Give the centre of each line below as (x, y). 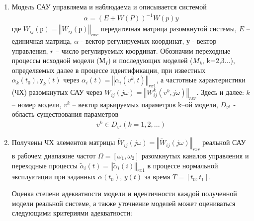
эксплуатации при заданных (54, 177)
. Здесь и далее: (220, 92)
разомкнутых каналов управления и (195, 155)
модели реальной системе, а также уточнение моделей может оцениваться (124, 203)
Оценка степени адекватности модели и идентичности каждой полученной (124, 193)
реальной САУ (224, 142)
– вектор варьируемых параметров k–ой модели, (145, 104)
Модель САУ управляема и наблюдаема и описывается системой (109, 6)
